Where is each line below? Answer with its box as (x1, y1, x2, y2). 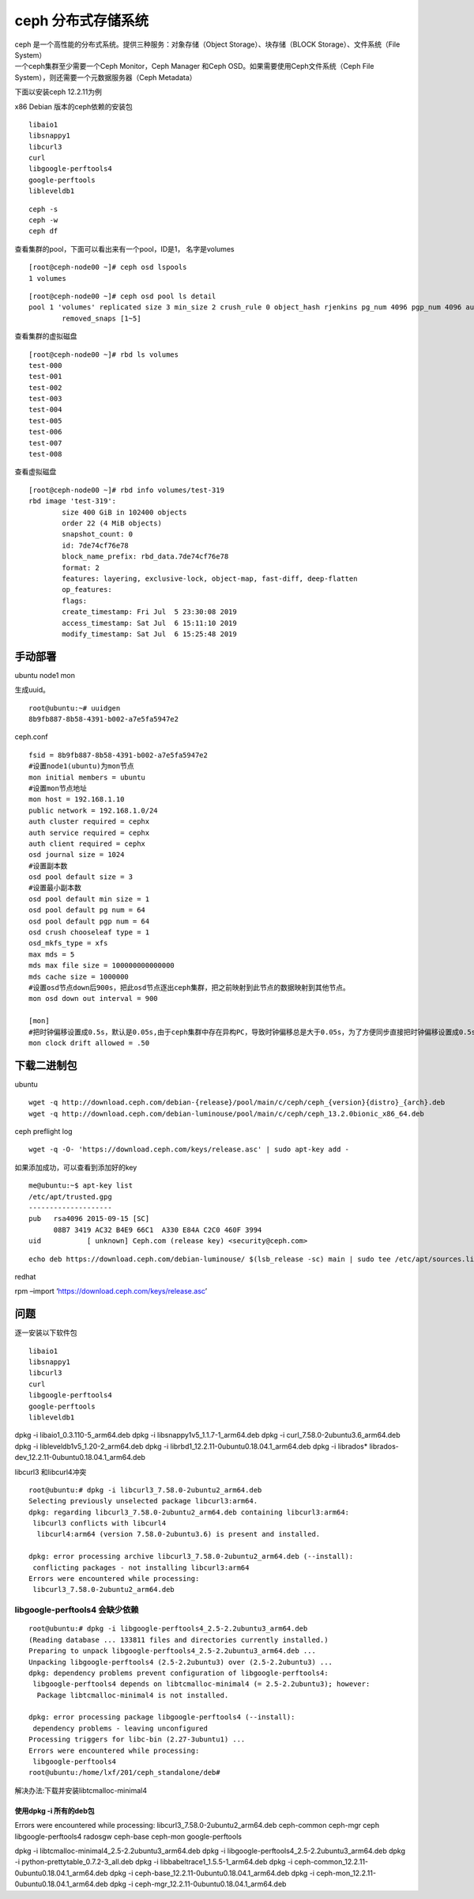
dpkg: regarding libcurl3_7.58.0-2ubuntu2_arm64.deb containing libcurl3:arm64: (28, 1507, 350, 1517)
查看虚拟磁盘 (14, 467, 57, 476)
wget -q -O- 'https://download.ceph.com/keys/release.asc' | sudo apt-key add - (28, 1145, 350, 1154)
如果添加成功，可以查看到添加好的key (14, 1162, 137, 1172)
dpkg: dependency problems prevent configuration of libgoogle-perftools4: (28, 1668, 329, 1677)
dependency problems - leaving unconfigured (32, 1723, 209, 1733)
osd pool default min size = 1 (28, 894, 150, 904)
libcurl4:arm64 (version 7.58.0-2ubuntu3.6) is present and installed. (36, 1529, 321, 1539)
